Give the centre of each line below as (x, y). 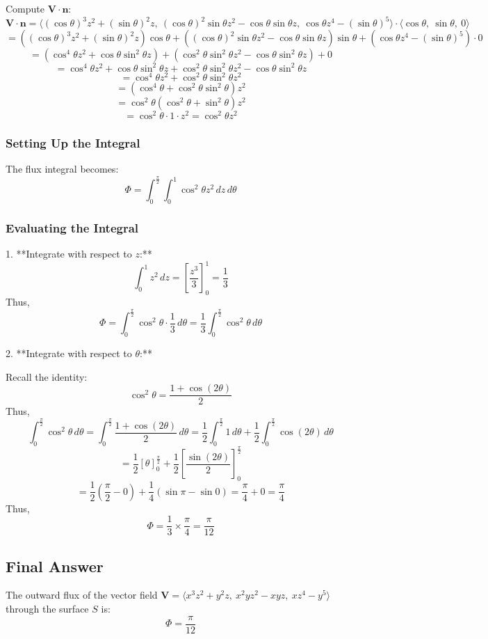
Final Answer (55, 566)
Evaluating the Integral (72, 228)
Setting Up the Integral (73, 143)
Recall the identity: (47, 376)
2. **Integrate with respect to (69, 353)
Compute (25, 8)
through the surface (47, 609)
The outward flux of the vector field (82, 595)
